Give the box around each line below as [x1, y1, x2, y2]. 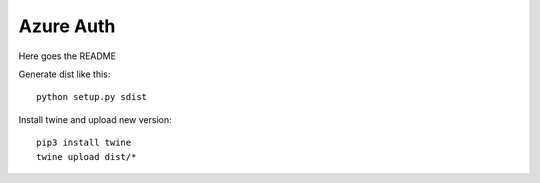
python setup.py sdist [36, 91, 148, 103]
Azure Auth [18, 15, 116, 37]
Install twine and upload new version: [18, 113, 172, 125]
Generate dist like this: [18, 68, 111, 80]
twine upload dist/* [36, 151, 137, 162]
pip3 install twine [36, 137, 132, 149]
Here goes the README [18, 50, 117, 62]
